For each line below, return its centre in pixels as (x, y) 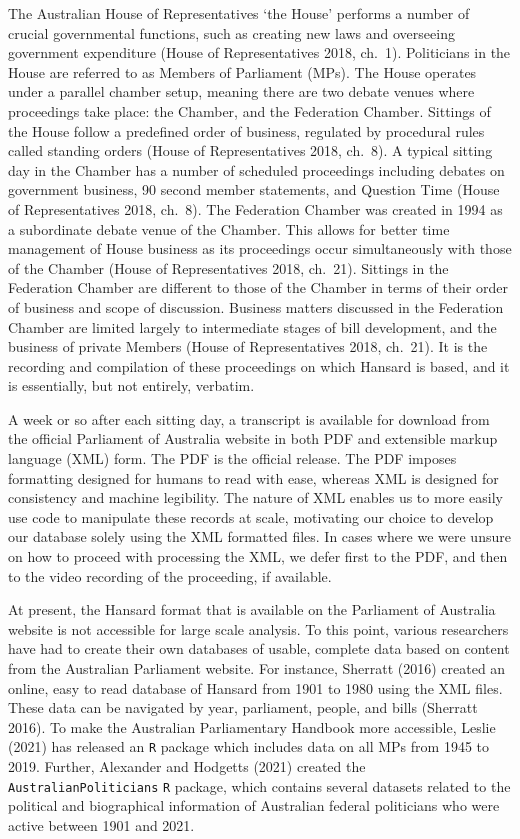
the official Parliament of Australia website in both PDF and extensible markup (253, 438)
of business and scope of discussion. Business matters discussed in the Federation (256, 306)
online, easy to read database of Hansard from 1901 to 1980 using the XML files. (255, 687)
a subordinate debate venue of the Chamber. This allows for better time (229, 228)
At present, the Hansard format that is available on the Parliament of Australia (252, 609)
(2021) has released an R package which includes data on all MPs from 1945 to (249, 746)
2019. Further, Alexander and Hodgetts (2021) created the (187, 766)
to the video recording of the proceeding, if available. (170, 575)
